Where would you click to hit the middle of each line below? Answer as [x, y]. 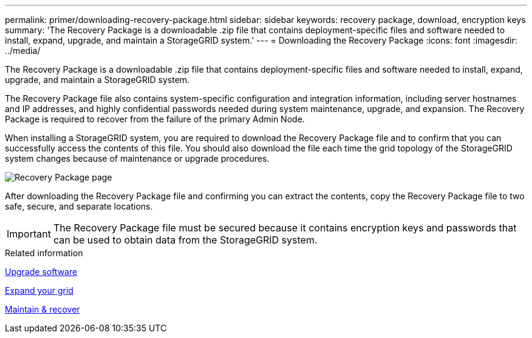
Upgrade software [41, 272]
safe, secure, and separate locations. [79, 206]
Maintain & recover [43, 309]
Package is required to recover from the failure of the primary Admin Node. [155, 119]
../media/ [23, 51]
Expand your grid [39, 290]
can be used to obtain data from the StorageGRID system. [185, 240]
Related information [44, 253]
